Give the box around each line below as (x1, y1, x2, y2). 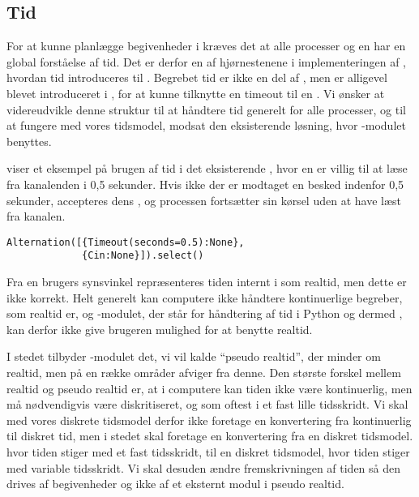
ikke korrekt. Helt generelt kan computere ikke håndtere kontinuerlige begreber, (6, 289, 403, 306)
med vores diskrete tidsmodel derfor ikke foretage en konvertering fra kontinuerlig (6, 411, 412, 428)
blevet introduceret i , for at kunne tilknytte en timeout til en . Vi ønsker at (6, 84, 385, 101)
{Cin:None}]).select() (82, 250, 204, 262)
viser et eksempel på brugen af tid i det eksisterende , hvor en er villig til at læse (6, 160, 408, 177)
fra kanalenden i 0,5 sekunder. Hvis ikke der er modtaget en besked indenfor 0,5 (6, 175, 404, 192)
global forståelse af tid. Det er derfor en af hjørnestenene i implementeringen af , (6, 53, 406, 70)
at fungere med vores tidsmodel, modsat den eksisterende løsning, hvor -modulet (6, 117, 406, 134)
